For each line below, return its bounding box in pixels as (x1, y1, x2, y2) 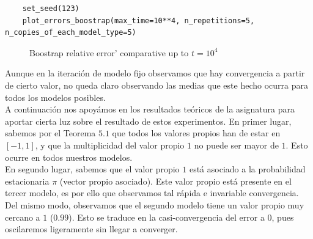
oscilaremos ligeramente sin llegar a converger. (5, 222, 178, 235)
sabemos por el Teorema (5, 127, 96, 139)
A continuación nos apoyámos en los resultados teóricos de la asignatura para (5, 103, 295, 116)
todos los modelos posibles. (5, 90, 106, 103)
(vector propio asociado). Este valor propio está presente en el (59, 174, 292, 187)
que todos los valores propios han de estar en (112, 127, 281, 139)
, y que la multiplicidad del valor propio (35, 138, 185, 151)
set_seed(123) (22, 4, 79, 13)
